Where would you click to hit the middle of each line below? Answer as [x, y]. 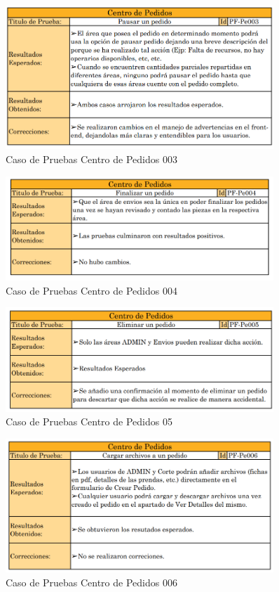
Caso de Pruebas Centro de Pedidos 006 [91, 582]
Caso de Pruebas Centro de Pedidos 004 [91, 290]
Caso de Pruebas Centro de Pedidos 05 [89, 422]
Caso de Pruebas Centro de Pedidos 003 [91, 159]
